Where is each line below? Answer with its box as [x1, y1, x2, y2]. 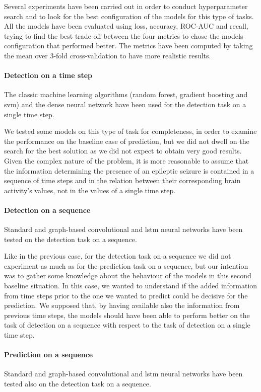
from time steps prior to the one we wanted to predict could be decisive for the [4, 290, 248, 300]
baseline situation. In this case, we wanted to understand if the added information [4, 280, 257, 291]
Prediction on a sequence [4, 349, 93, 360]
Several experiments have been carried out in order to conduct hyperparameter [4, 1, 248, 11]
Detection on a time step [4, 70, 92, 81]
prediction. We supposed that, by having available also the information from [4, 300, 240, 310]
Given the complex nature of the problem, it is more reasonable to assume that [4, 155, 249, 166]
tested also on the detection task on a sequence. [4, 378, 151, 389]
